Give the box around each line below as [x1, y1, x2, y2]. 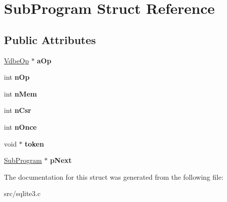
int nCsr [4, 105, 31, 115]
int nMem [4, 88, 37, 99]
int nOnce [4, 121, 37, 132]
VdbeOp [4, 55, 29, 65]
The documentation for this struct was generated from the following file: [4, 171, 224, 182]
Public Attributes [4, 32, 96, 47]
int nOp [4, 72, 30, 82]
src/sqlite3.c [4, 188, 41, 199]
